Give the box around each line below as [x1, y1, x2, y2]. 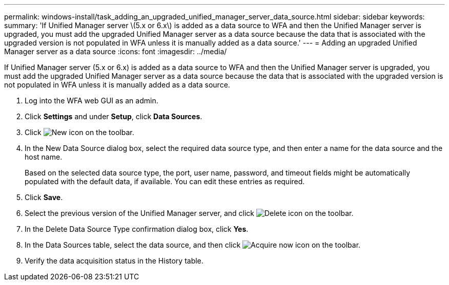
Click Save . [25, 193, 63, 202]
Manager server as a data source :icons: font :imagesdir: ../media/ [4, 47, 227, 56]
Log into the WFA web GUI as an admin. [25, 96, 158, 105]
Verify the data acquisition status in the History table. [25, 256, 203, 265]
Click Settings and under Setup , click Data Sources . [25, 112, 202, 121]
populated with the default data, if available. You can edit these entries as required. [25, 177, 305, 186]
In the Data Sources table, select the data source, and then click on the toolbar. [25, 240, 361, 249]
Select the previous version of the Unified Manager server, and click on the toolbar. [25, 209, 354, 217]
